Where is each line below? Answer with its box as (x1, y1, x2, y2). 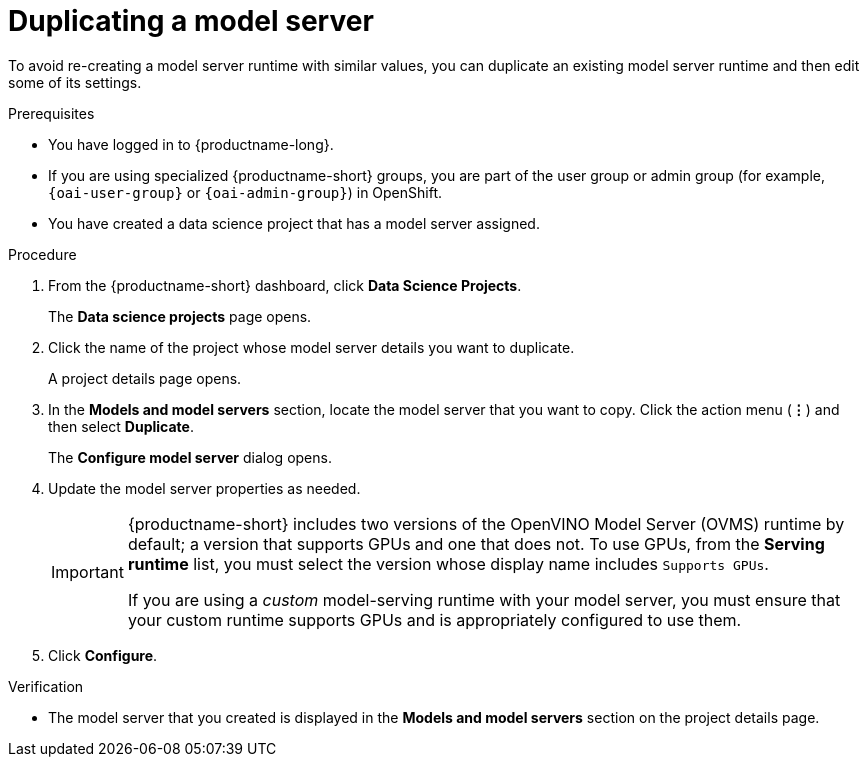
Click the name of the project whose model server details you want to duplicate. (48, 338, 575, 356)
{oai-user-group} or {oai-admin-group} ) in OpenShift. (48, 183, 443, 201)
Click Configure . (48, 646, 158, 664)
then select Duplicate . (48, 417, 194, 435)
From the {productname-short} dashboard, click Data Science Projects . (48, 276, 522, 294)
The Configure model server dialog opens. (48, 448, 332, 466)
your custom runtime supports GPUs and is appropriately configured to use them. (127, 609, 742, 630)
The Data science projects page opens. (48, 307, 312, 325)
